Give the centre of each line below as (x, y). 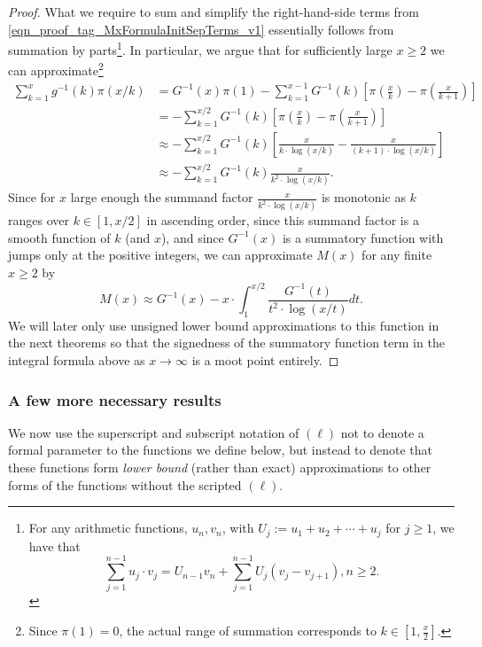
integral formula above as (77, 360)
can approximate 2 (56, 69)
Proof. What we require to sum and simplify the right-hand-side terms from (214, 12)
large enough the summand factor (162, 197)
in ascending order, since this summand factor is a (283, 220)
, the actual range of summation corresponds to (248, 630)
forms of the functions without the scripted (125, 484)
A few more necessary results (115, 399)
